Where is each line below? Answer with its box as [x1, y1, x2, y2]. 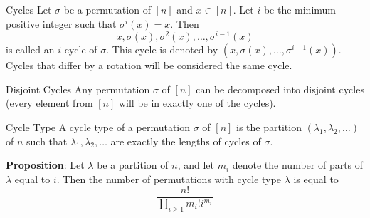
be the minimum [263, 2, 336, 16]
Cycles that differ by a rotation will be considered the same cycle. [6, 58, 292, 73]
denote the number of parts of [232, 157, 364, 172]
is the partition [236, 120, 302, 135]
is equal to [293, 171, 339, 186]
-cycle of [61, 42, 97, 57]
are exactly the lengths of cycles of [110, 133, 261, 148]
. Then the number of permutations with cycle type [56, 171, 281, 186]
